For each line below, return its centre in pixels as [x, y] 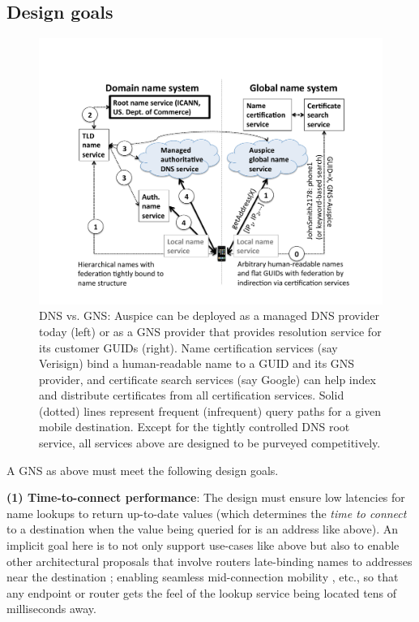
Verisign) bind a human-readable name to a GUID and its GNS [197, 363]
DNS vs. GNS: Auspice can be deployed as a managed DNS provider [209, 315]
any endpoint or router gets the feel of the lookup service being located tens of [202, 592]
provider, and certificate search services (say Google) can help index [207, 379]
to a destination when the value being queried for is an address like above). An [203, 529]
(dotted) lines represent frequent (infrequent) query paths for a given [210, 410]
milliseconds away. [51, 609]
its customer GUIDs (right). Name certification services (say [188, 347]
